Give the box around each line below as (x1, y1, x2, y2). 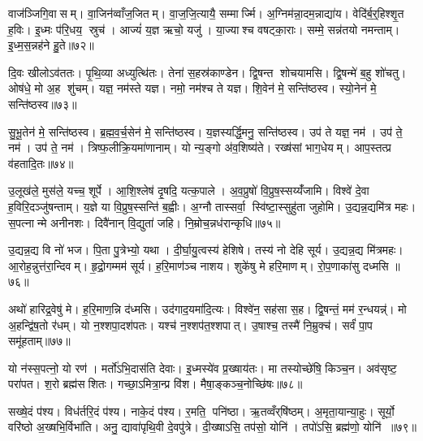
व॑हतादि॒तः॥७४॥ (8, 154, 74, 171)
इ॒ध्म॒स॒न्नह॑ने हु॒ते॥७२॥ (8, 37, 94, 54)
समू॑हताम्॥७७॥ (8, 332, 71, 349)
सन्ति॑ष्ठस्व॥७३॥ (8, 95, 77, 112)
